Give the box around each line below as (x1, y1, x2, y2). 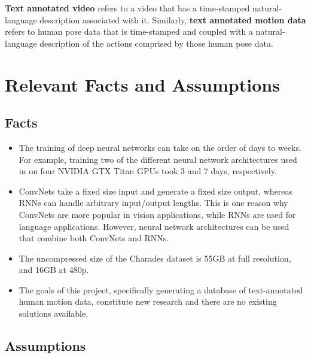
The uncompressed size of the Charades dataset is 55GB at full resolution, (19, 251, 291, 264)
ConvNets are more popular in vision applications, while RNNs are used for (19, 208, 296, 220)
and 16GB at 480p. (19, 263, 89, 276)
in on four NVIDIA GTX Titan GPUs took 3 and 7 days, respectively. (19, 165, 277, 177)
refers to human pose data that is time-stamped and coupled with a (5, 25, 253, 38)
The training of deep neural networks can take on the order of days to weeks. (19, 141, 301, 153)
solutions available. (19, 307, 89, 320)
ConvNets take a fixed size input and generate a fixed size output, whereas (19, 184, 293, 197)
